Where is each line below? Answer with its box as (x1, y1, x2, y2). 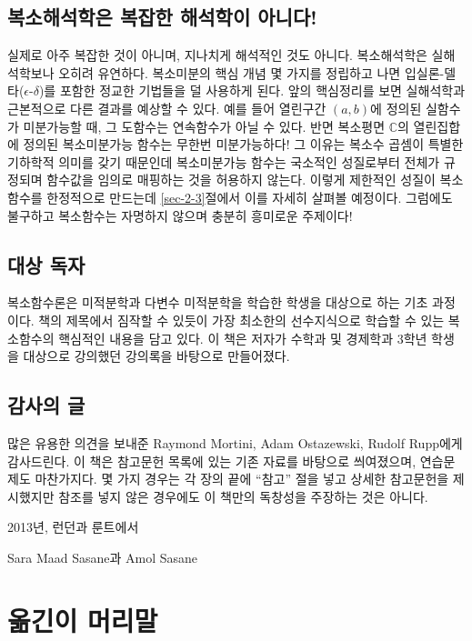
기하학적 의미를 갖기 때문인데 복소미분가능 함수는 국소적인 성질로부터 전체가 (7, 152, 440, 171)
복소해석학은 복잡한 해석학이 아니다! (7, 3, 317, 31)
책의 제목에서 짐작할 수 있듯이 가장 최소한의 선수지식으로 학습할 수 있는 (38, 310, 445, 329)
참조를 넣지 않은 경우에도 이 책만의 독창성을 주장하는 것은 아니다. (58, 486, 428, 506)
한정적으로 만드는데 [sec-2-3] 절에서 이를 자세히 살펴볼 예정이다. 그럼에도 (46, 187, 453, 206)
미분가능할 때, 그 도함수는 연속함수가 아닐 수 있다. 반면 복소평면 (23, 116, 386, 135)
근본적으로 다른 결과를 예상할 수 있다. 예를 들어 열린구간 (7, 98, 326, 117)
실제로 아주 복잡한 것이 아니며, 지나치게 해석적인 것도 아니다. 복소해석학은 (7, 45, 427, 65)
